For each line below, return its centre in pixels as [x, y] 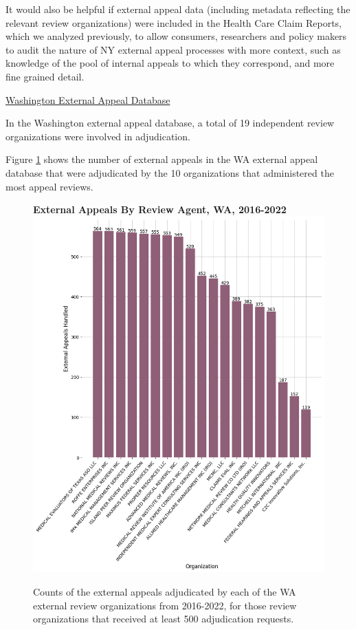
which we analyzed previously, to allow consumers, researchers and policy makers [176, 36]
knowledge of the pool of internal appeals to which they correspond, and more [170, 63]
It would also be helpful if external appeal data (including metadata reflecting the [178, 9]
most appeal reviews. [49, 186]
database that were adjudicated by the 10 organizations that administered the [170, 172]
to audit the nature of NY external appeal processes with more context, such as [173, 49]
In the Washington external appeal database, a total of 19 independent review [170, 123]
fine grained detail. [45, 76]
